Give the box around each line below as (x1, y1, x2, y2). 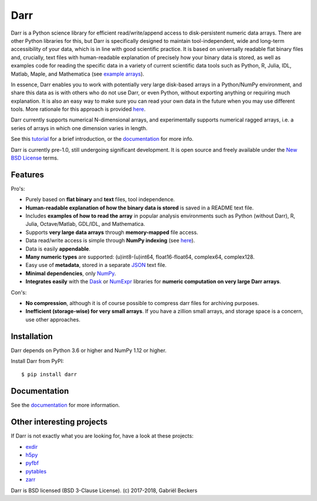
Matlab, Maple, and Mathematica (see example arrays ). (11, 70, 144, 77)
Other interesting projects (11, 417, 108, 427)
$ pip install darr (21, 371, 77, 378)
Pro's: (11, 185, 25, 192)
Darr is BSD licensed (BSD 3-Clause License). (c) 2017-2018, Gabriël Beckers (11, 487, 198, 494)
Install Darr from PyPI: (11, 358, 64, 365)
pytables (25, 468, 47, 475)
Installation (11, 331, 53, 341)
